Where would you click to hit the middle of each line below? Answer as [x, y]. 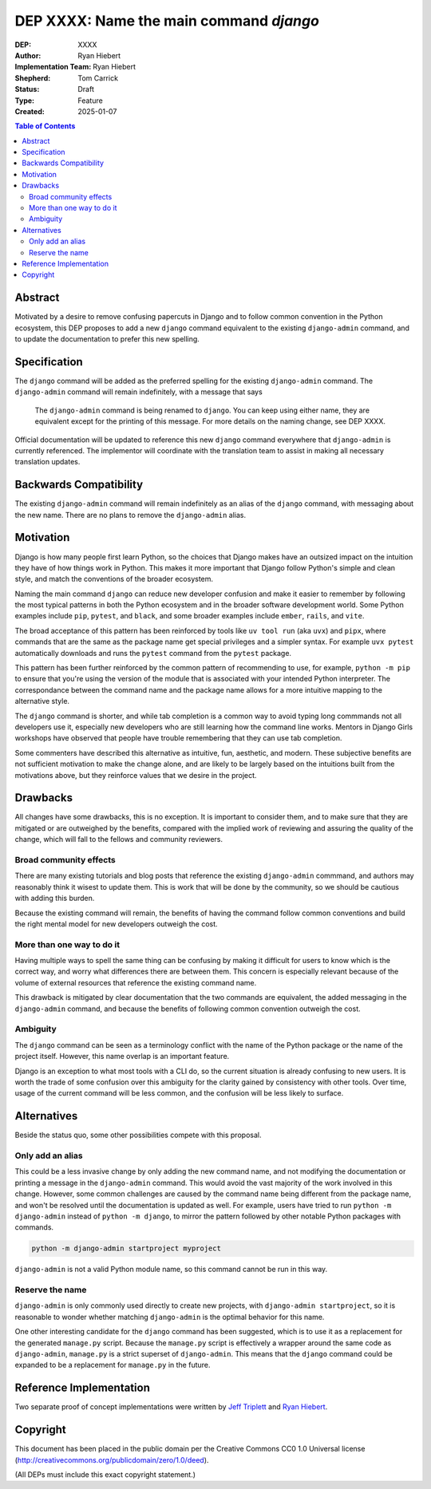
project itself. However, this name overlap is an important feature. [122, 1057]
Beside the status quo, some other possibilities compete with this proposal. [138, 1135]
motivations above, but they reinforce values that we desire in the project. [136, 775]
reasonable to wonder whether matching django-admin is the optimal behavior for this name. [170, 1317]
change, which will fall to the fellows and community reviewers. [119, 839]
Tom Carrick [98, 78]
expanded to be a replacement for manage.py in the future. [113, 1365]
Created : [30, 111]
